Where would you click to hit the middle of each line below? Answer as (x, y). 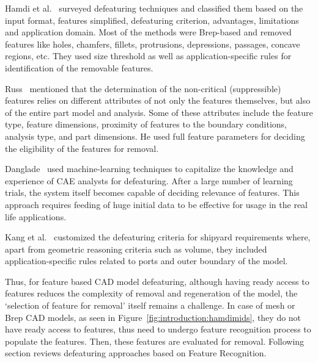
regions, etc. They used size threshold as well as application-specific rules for (148, 56)
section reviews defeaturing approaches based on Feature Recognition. (136, 353)
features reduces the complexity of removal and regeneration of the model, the (151, 293)
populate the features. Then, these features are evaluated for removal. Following (155, 341)
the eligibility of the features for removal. (82, 148)
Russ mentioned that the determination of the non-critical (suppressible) (143, 88)
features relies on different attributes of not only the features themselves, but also (158, 100)
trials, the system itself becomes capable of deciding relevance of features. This (152, 192)
